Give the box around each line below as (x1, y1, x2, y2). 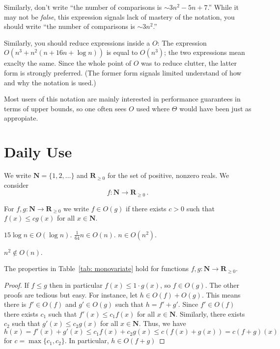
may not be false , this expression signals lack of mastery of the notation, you (4, 11, 235, 22)
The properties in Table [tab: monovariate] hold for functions (4, 263, 189, 274)
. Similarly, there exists (175, 308, 245, 319)
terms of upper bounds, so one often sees (4, 103, 127, 113)
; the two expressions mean (164, 47, 245, 57)
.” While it (207, 2, 239, 12)
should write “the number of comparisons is (4, 21, 135, 31)
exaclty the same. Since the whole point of (4, 58, 132, 68)
